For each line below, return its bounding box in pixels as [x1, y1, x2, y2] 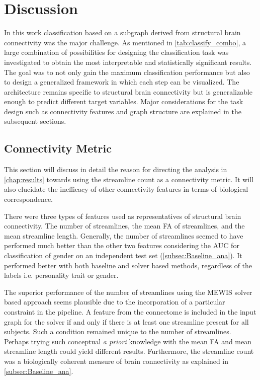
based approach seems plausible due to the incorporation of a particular [4, 296, 225, 307]
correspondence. [4, 194, 53, 204]
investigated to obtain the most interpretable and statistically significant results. [4, 56, 252, 67]
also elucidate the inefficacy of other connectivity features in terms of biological [4, 184, 248, 194]
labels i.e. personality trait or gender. [4, 270, 119, 280]
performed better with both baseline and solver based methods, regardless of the [4, 260, 252, 270]
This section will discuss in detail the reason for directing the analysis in [4, 164, 227, 175]
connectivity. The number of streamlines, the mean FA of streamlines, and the [4, 220, 245, 231]
